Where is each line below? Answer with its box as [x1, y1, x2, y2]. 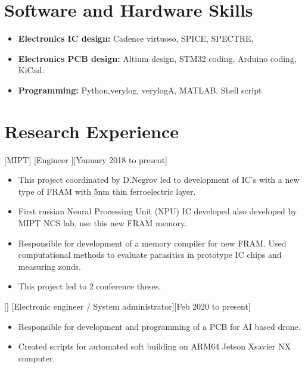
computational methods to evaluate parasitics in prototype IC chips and [18, 248, 282, 261]
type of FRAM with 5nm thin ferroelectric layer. [18, 185, 196, 197]
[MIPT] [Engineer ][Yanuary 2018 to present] [4, 153, 168, 166]
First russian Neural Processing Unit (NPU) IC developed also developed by [18, 205, 297, 217]
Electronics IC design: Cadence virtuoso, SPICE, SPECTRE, [18, 32, 254, 45]
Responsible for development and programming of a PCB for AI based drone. [18, 320, 301, 332]
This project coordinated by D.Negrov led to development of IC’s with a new [18, 173, 300, 186]
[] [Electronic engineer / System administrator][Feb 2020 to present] [4, 300, 251, 312]
